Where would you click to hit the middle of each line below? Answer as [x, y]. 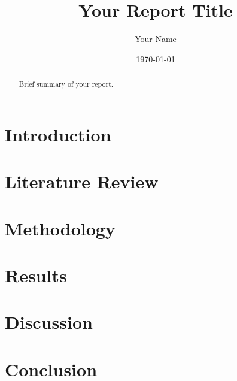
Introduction [58, 134]
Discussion [49, 322]
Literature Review [82, 181]
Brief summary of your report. [66, 84]
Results [36, 275]
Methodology [60, 228]
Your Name [156, 39]
